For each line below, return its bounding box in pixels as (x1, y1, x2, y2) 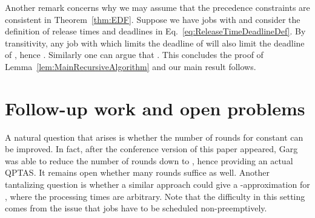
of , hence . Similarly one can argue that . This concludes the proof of (5, 48, 264, 61)
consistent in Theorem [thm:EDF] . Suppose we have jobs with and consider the (5, 13, 300, 25)
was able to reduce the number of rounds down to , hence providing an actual (5, 154, 293, 167)
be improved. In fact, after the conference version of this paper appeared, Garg (5, 143, 298, 155)
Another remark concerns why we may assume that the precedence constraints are (5, 1, 310, 13)
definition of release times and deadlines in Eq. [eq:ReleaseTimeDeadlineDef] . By (5, 25, 306, 37)
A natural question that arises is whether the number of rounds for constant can (5, 130, 303, 143)
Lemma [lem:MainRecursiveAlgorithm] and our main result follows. (5, 60, 256, 72)
